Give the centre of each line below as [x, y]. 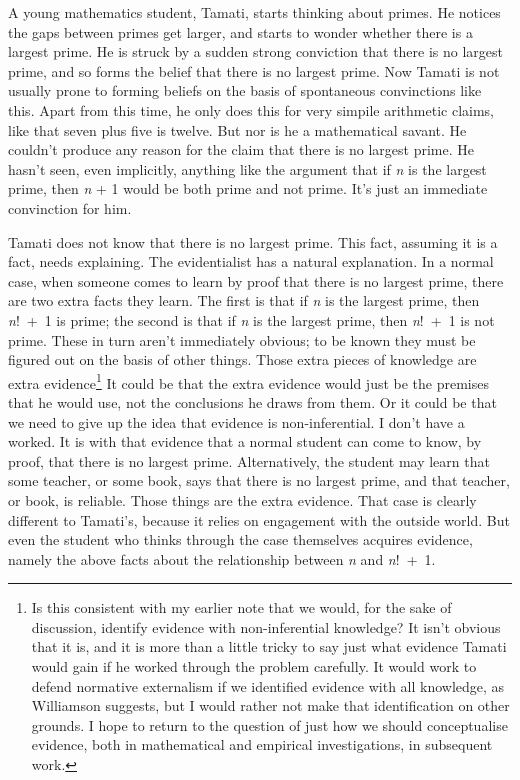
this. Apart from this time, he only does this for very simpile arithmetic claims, [251, 109]
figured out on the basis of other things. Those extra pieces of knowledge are [242, 359]
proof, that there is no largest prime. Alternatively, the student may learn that [249, 460]
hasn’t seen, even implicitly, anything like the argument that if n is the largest [247, 168]
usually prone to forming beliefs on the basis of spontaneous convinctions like [245, 90]
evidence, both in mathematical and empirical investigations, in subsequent [262, 744]
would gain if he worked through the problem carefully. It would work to [254, 666]
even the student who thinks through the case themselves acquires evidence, [240, 539]
